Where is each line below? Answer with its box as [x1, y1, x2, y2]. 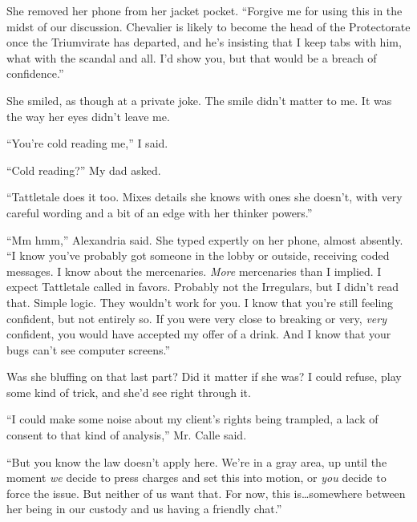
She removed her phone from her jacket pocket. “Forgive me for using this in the [6, 2, 403, 18]
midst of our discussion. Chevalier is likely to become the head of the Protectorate [6, 18, 411, 34]
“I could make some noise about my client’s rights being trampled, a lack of [6, 411, 379, 427]
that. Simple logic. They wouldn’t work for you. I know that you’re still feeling [6, 293, 394, 310]
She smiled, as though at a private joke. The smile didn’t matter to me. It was [6, 91, 392, 108]
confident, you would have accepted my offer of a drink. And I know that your [6, 326, 391, 342]
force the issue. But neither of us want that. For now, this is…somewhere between [6, 484, 406, 501]
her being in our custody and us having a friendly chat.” [6, 500, 282, 517]
